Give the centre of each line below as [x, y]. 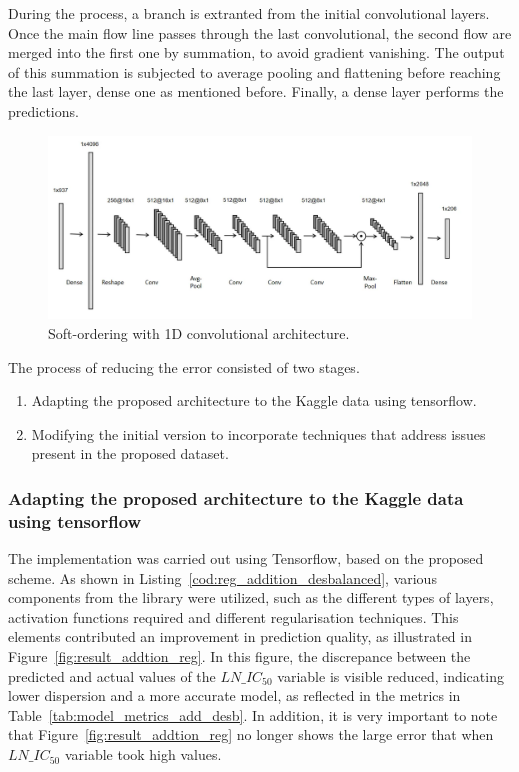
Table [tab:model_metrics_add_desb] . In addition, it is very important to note [253, 714]
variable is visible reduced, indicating [390, 675]
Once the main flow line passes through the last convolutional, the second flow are [260, 32]
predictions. [43, 110]
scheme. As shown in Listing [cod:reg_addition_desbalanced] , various [222, 577]
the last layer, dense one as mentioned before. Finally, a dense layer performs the [256, 91]
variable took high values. [143, 754]
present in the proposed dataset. [130, 453]
